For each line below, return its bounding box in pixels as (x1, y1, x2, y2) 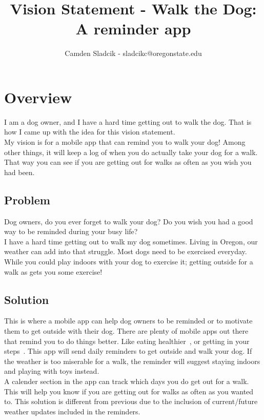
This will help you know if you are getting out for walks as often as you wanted (4, 386, 254, 396)
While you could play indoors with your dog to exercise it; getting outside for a (4, 256, 253, 266)
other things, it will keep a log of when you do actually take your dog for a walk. (4, 146, 258, 157)
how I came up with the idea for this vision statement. (4, 126, 175, 137)
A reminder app (75, 18, 191, 39)
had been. (4, 166, 35, 177)
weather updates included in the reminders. (4, 406, 140, 416)
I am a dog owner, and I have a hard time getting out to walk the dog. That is (4, 116, 252, 127)
